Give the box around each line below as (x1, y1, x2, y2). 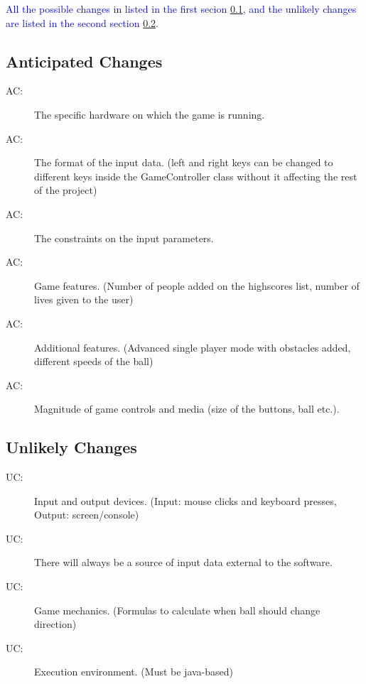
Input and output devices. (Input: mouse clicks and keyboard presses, (34, 493, 337, 508)
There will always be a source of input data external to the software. (34, 555, 333, 570)
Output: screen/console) (34, 507, 139, 522)
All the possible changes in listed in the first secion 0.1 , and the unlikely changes (6, 1, 357, 16)
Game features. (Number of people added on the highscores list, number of (34, 278, 360, 293)
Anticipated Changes (6, 50, 163, 72)
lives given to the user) (34, 292, 134, 307)
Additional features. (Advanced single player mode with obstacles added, (34, 340, 351, 354)
